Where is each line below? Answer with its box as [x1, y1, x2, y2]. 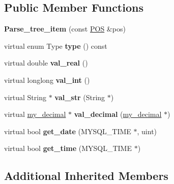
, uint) [137, 126, 157, 136]
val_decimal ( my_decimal [74, 109, 162, 119]
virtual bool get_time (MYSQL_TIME [4, 143, 132, 154]
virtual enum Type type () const [4, 40, 107, 51]
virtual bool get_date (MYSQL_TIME [4, 126, 131, 136]
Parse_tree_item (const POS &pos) [4, 23, 126, 34]
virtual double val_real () [4, 57, 88, 68]
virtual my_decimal [4, 109, 66, 119]
